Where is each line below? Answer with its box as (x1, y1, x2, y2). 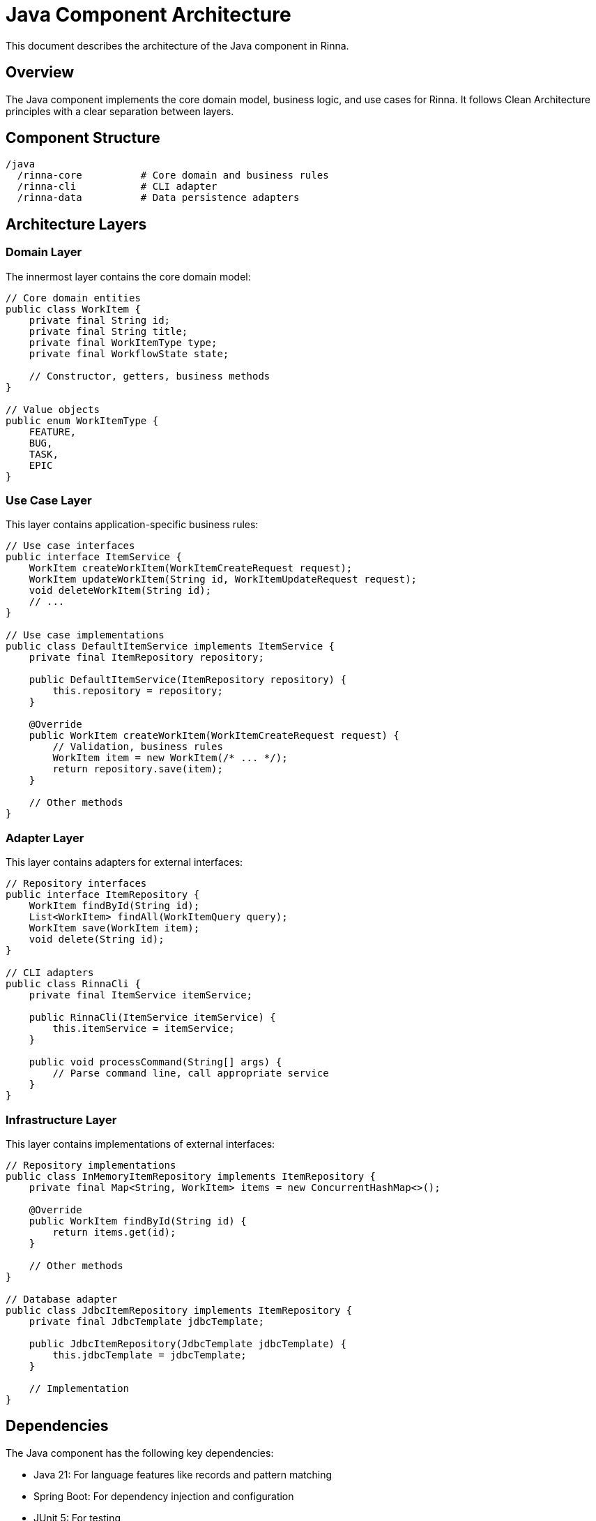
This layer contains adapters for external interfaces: (6, 856, 243, 869)
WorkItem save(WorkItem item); (29, 922, 200, 934)
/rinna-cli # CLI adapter (17, 181, 217, 193)
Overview (6, 63, 75, 82)
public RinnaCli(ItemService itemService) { (29, 1012, 276, 1024)
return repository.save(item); (52, 763, 223, 775)
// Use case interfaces (6, 540, 135, 552)
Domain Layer (6, 245, 82, 260)
